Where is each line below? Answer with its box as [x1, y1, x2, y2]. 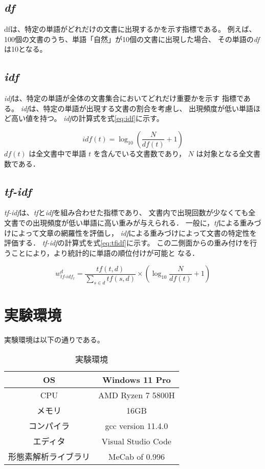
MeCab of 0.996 [108, 450, 165, 462]
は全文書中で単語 [29, 148, 86, 158]
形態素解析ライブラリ [8, 451, 91, 463]
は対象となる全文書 [196, 148, 261, 158]
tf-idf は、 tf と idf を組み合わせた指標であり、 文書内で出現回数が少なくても [4, 207, 249, 218]
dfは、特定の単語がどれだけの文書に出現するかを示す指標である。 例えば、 [4, 24, 256, 34]
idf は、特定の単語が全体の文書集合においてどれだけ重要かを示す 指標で [4, 93, 244, 104]
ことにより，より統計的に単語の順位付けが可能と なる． [11, 247, 200, 258]
